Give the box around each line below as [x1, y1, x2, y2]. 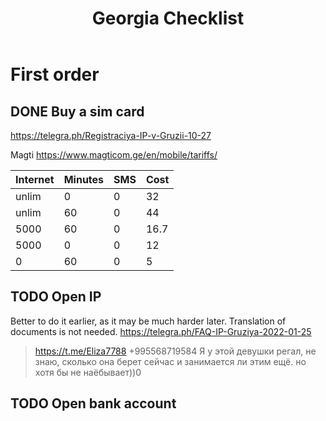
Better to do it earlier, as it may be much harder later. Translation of [10, 315, 287, 327]
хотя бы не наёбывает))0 [34, 366, 142, 378]
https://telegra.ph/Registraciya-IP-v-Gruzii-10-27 [10, 130, 212, 141]
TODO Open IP [10, 288, 102, 306]
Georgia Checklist [91, 7, 245, 30]
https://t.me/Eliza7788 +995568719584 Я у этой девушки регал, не [34, 345, 317, 357]
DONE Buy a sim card [10, 103, 145, 120]
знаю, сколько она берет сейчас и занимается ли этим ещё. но [34, 355, 307, 367]
